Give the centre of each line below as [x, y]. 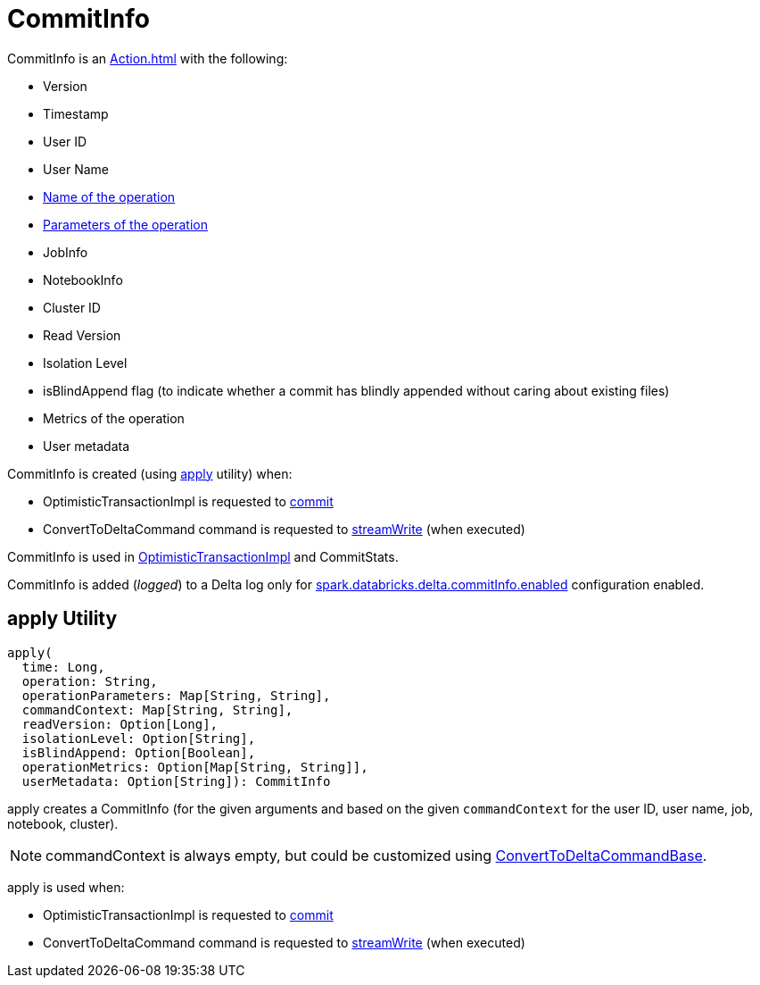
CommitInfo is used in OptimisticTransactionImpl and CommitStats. [203, 556]
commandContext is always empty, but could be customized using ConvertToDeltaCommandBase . [376, 855]
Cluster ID [72, 307]
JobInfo [66, 252]
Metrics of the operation [114, 418]
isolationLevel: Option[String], [139, 738]
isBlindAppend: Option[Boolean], [139, 752]
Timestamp [76, 113]
